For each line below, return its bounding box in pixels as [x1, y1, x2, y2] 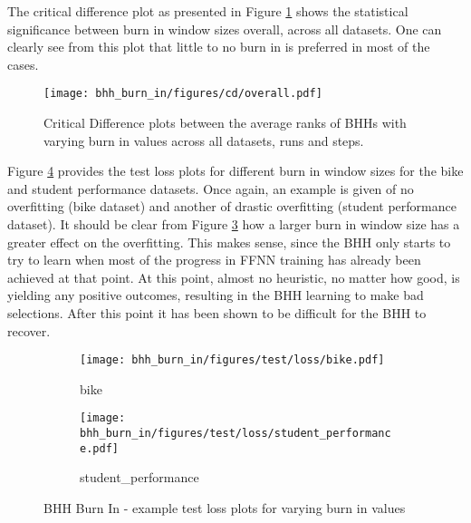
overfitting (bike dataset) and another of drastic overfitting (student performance [7, 197, 457, 216]
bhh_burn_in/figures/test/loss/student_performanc [80, 427, 391, 441]
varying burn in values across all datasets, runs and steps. [43, 131, 364, 150]
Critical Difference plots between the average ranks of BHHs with [43, 113, 407, 132]
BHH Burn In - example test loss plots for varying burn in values [43, 498, 406, 517]
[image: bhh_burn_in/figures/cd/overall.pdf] [43, 87, 322, 101]
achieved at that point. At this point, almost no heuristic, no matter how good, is [7, 267, 460, 286]
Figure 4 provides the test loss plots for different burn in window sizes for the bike [7, 161, 464, 180]
